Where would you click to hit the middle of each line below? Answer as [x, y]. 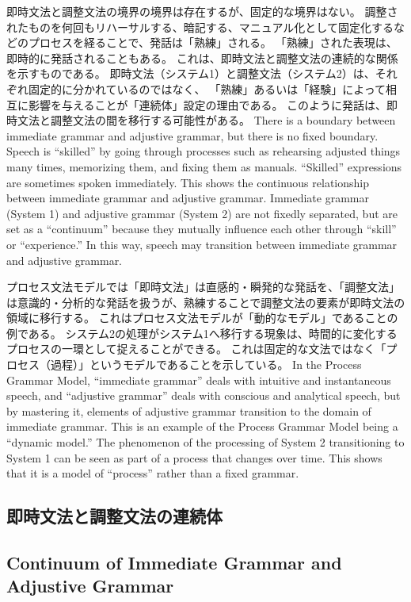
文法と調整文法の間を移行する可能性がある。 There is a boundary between [206, 120]
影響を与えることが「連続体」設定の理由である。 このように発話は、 [207, 104]
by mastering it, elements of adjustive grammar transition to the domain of [189, 410]
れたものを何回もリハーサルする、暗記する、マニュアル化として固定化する [200, 27]
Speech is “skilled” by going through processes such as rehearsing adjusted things [204, 151]
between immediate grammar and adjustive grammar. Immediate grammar [188, 198]
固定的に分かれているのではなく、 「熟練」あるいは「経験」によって [207, 88]
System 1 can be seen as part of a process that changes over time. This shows [194, 457]
